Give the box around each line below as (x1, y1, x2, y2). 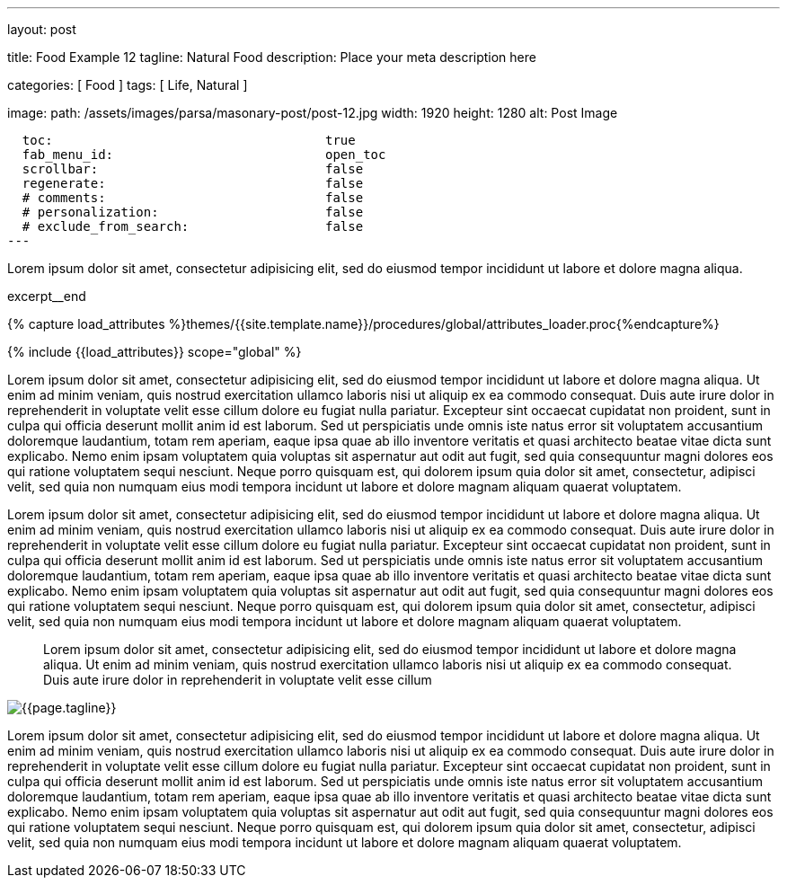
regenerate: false (22, 176, 364, 190)
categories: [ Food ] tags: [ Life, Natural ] (7, 77, 248, 93)
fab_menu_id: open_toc (22, 147, 386, 162)
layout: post (7, 22, 76, 37)
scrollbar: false (22, 162, 364, 176)
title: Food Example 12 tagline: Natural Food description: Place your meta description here (7, 49, 536, 65)
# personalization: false (22, 205, 364, 219)
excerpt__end (7, 288, 86, 304)
